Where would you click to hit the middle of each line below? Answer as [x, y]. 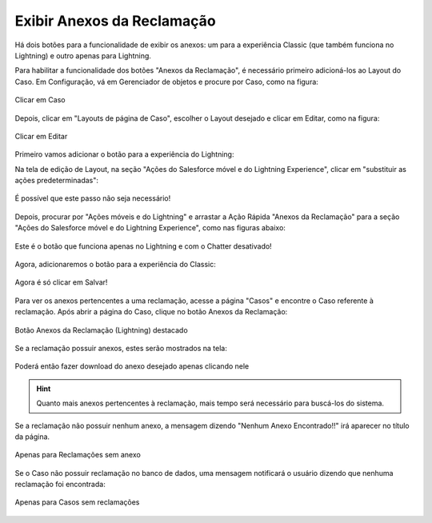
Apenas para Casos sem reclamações [77, 502]
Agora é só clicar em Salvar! [61, 282]
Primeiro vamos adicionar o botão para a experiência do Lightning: [124, 154]
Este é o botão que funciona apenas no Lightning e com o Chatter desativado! [143, 246]
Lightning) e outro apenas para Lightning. [83, 55]
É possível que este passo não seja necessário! [93, 198]
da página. [32, 437]
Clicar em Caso [40, 100]
